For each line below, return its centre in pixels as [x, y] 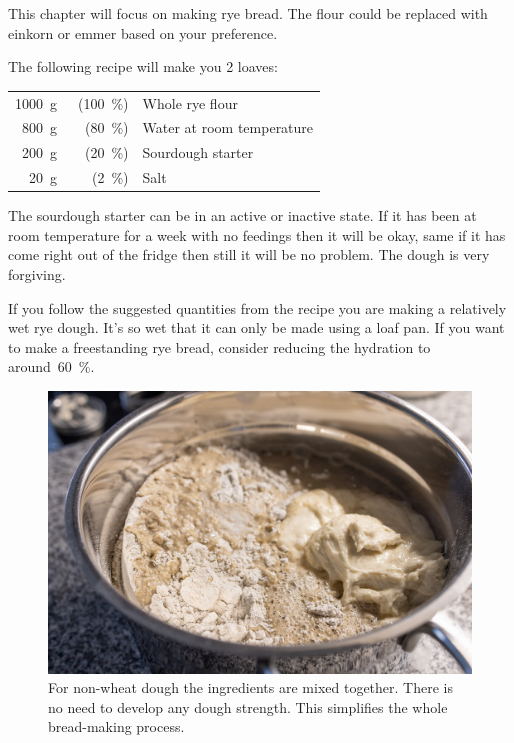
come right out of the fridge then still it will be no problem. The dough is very [249, 254]
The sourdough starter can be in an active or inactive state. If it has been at [242, 215]
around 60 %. [51, 366]
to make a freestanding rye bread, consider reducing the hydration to [219, 346]
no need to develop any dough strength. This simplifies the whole [248, 706]
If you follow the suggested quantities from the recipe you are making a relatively [257, 307]
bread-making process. [116, 726]
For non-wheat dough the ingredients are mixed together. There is [250, 687]
